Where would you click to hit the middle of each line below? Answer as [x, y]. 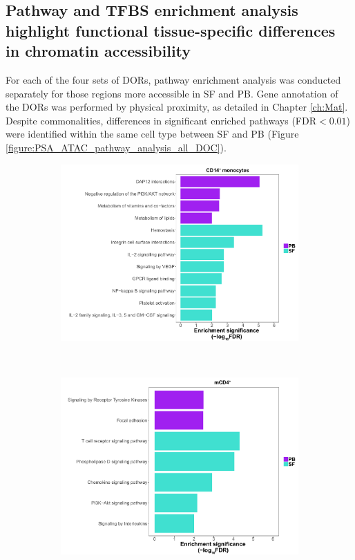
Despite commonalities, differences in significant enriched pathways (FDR [161, 120]
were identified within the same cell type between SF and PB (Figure [152, 134]
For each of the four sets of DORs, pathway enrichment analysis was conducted [173, 79]
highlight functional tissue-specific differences [171, 30]
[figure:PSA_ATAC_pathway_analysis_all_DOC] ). [116, 147]
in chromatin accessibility [98, 51]
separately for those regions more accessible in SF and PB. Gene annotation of [172, 93]
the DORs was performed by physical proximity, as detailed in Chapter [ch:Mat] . [177, 107]
